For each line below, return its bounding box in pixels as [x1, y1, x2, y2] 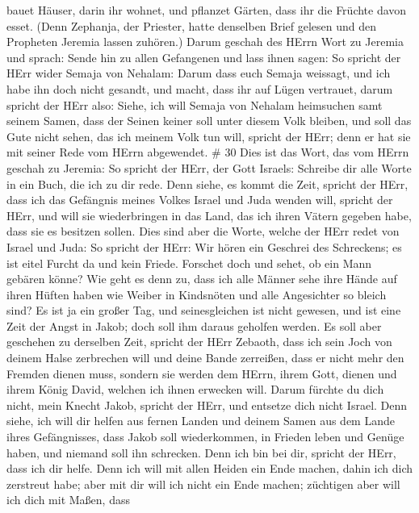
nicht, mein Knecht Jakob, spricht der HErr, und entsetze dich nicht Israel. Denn [6, 396, 408, 413]
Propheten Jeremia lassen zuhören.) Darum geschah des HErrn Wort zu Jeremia [6, 33, 404, 50]
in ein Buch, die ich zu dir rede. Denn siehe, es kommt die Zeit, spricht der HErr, [6, 175, 409, 192]
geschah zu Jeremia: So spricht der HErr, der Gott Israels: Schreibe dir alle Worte [6, 159, 412, 176]
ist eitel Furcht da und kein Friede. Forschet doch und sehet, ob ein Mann [6, 254, 372, 271]
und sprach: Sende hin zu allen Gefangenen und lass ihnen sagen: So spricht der [6, 48, 401, 65]
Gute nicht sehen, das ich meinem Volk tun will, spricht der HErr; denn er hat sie [6, 127, 411, 144]
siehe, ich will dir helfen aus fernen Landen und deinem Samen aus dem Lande [6, 412, 395, 429]
